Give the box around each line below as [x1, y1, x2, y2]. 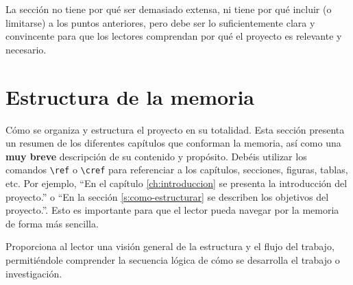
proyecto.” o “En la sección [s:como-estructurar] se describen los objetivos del [5, 189, 329, 203]
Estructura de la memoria [5, 82, 254, 110]
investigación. [5, 266, 62, 280]
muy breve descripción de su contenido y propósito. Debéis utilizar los [5, 149, 307, 163]
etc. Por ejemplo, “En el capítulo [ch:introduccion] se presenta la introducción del [5, 175, 348, 190]
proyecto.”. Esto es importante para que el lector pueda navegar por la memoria [5, 203, 339, 217]
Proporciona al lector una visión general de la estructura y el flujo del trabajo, [5, 239, 334, 253]
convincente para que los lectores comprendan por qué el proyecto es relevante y [5, 29, 342, 43]
